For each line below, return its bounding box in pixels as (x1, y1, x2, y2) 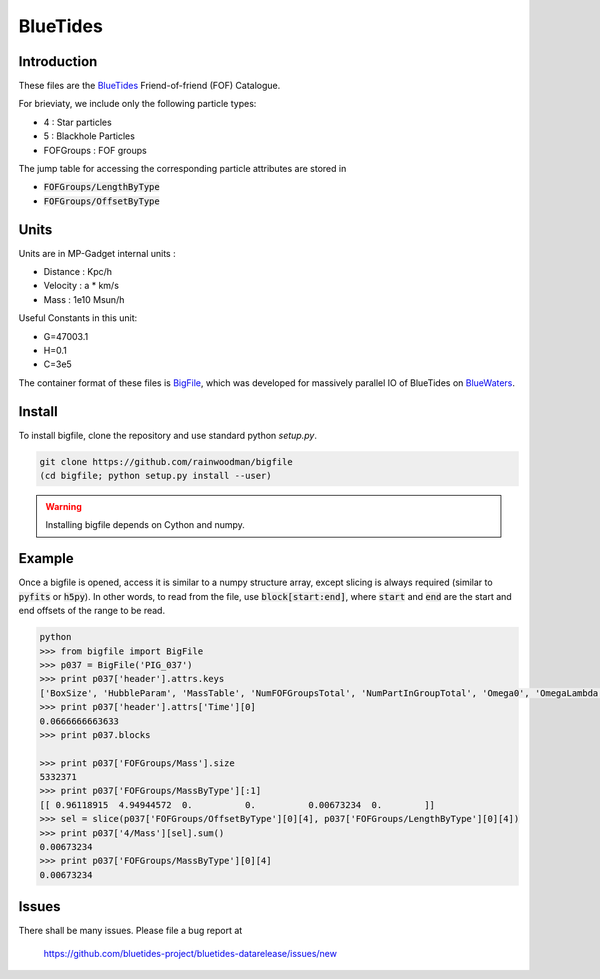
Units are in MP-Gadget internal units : (18, 247, 176, 259)
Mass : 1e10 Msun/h (43, 293, 125, 305)
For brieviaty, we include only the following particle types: (18, 98, 257, 110)
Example (18, 550, 74, 567)
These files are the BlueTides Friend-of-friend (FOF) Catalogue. (18, 80, 281, 92)
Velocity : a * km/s (43, 280, 120, 292)
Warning (45, 501, 82, 513)
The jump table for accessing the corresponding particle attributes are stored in (18, 163, 347, 175)
